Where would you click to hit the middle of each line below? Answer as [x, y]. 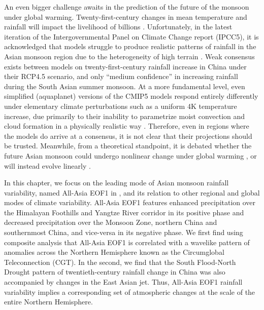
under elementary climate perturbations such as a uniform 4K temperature [121, 106]
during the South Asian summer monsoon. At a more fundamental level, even [125, 86]
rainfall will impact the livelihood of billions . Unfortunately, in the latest [118, 27]
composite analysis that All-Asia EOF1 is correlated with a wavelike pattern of [127, 242]
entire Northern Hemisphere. [48, 302]
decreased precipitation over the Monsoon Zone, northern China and [111, 222]
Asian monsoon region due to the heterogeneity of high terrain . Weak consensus [129, 56]
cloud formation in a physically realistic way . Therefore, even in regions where [127, 126]
